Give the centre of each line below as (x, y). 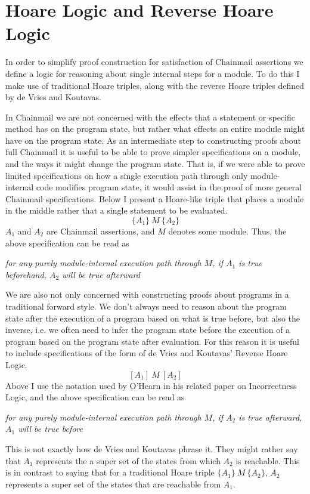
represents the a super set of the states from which (128, 460)
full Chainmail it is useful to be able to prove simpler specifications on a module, (153, 152)
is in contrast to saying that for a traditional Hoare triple (110, 472)
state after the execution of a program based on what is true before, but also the (153, 318)
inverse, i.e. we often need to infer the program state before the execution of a (148, 330)
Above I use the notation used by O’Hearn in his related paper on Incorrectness (151, 385)
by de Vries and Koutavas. (53, 97)
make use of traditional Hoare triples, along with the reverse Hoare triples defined (155, 85)
